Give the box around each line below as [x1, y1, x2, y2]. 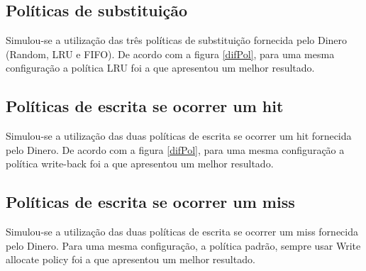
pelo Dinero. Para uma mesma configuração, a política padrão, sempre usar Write [6, 238, 361, 253]
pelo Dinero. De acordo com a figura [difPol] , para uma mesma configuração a [6, 142, 345, 157]
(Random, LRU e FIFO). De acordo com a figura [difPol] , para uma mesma [6, 46, 335, 61]
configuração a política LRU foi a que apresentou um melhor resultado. [6, 60, 315, 75]
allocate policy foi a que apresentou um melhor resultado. [6, 252, 255, 267]
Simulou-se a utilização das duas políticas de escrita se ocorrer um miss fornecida [6, 224, 358, 239]
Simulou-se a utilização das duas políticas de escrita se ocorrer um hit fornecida [6, 128, 352, 143]
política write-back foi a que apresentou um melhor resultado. [6, 156, 274, 171]
